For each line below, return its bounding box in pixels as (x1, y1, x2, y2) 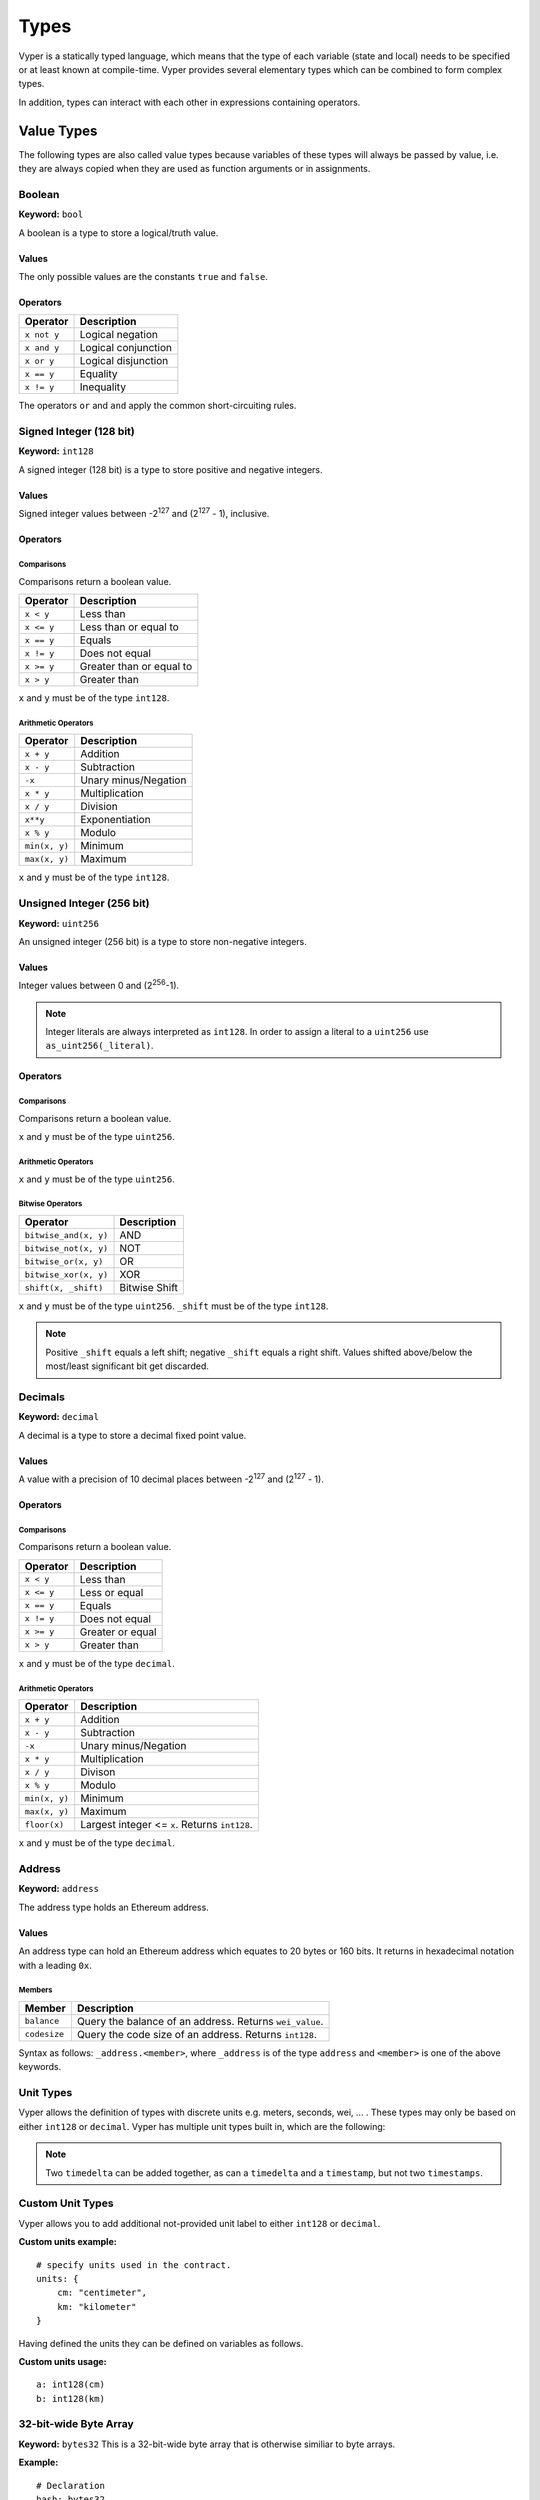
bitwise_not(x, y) (24, 1243, 109, 1254)
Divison (80, 1765, 116, 1779)
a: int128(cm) (36, 2379, 105, 2390)
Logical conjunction (79, 341, 173, 355)
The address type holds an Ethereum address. (18, 1901, 209, 1913)
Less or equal (79, 1585, 144, 1599)
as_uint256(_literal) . (45, 1040, 154, 1052)
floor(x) (24, 1819, 65, 1830)
